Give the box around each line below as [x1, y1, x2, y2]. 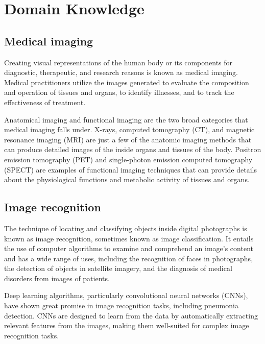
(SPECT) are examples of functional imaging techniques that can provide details [4, 164, 257, 175]
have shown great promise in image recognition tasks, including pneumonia [4, 300, 238, 311]
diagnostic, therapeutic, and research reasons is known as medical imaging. [4, 67, 238, 78]
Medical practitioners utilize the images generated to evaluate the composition [4, 77, 249, 87]
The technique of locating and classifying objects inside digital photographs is [4, 223, 247, 233]
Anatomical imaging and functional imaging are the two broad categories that [4, 114, 248, 125]
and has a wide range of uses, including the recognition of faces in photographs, [4, 253, 253, 263]
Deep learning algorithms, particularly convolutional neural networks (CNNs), [4, 290, 248, 301]
